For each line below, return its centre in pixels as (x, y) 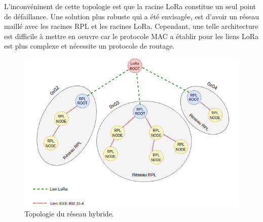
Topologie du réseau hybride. (69, 213)
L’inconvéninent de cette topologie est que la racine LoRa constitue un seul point (130, 6)
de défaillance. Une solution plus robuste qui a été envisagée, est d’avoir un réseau (132, 16)
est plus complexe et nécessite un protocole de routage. (89, 46)
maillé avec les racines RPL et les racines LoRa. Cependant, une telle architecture (131, 26)
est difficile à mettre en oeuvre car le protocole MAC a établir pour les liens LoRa (131, 36)
